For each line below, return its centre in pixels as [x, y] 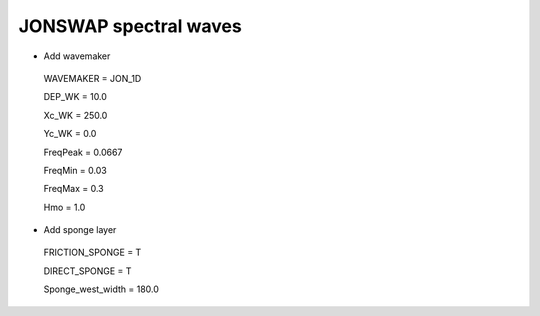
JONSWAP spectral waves [130, 26]
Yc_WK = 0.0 [70, 134]
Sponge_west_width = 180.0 [101, 289]
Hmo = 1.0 [64, 207]
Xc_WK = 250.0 [75, 115]
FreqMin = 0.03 [75, 170]
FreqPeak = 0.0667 [83, 152]
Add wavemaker [77, 56]
